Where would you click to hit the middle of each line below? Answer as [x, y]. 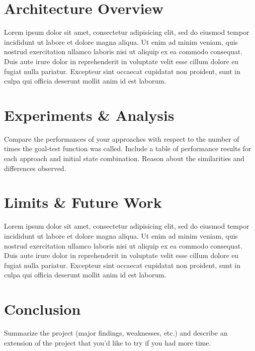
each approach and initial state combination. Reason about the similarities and [124, 158]
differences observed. [35, 168]
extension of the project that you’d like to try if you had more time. [108, 342]
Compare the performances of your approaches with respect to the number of [122, 138]
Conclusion [42, 309]
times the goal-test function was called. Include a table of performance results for [128, 148]
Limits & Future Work [83, 202]
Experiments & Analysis [89, 115]
